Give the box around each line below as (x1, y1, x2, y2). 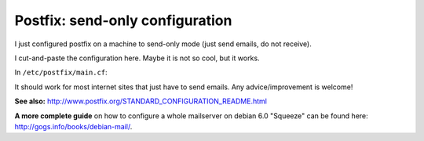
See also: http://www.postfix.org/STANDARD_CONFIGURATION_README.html (14, 96, 267, 106)
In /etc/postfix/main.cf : (14, 67, 108, 78)
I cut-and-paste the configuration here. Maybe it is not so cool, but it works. (14, 53, 260, 63)
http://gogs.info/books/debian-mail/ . (14, 121, 133, 131)
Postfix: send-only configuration (14, 12, 232, 29)
